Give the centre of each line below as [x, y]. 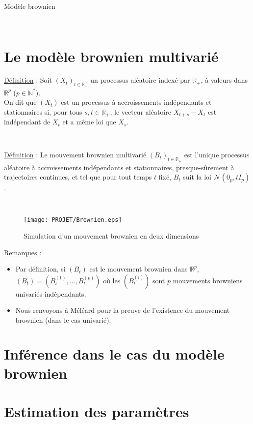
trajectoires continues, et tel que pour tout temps [78, 177]
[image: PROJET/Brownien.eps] [73, 220]
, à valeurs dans [224, 80]
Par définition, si [40, 269]
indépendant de [27, 122]
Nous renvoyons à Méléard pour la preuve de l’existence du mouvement [123, 310]
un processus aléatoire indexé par [140, 80]
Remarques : [23, 252]
